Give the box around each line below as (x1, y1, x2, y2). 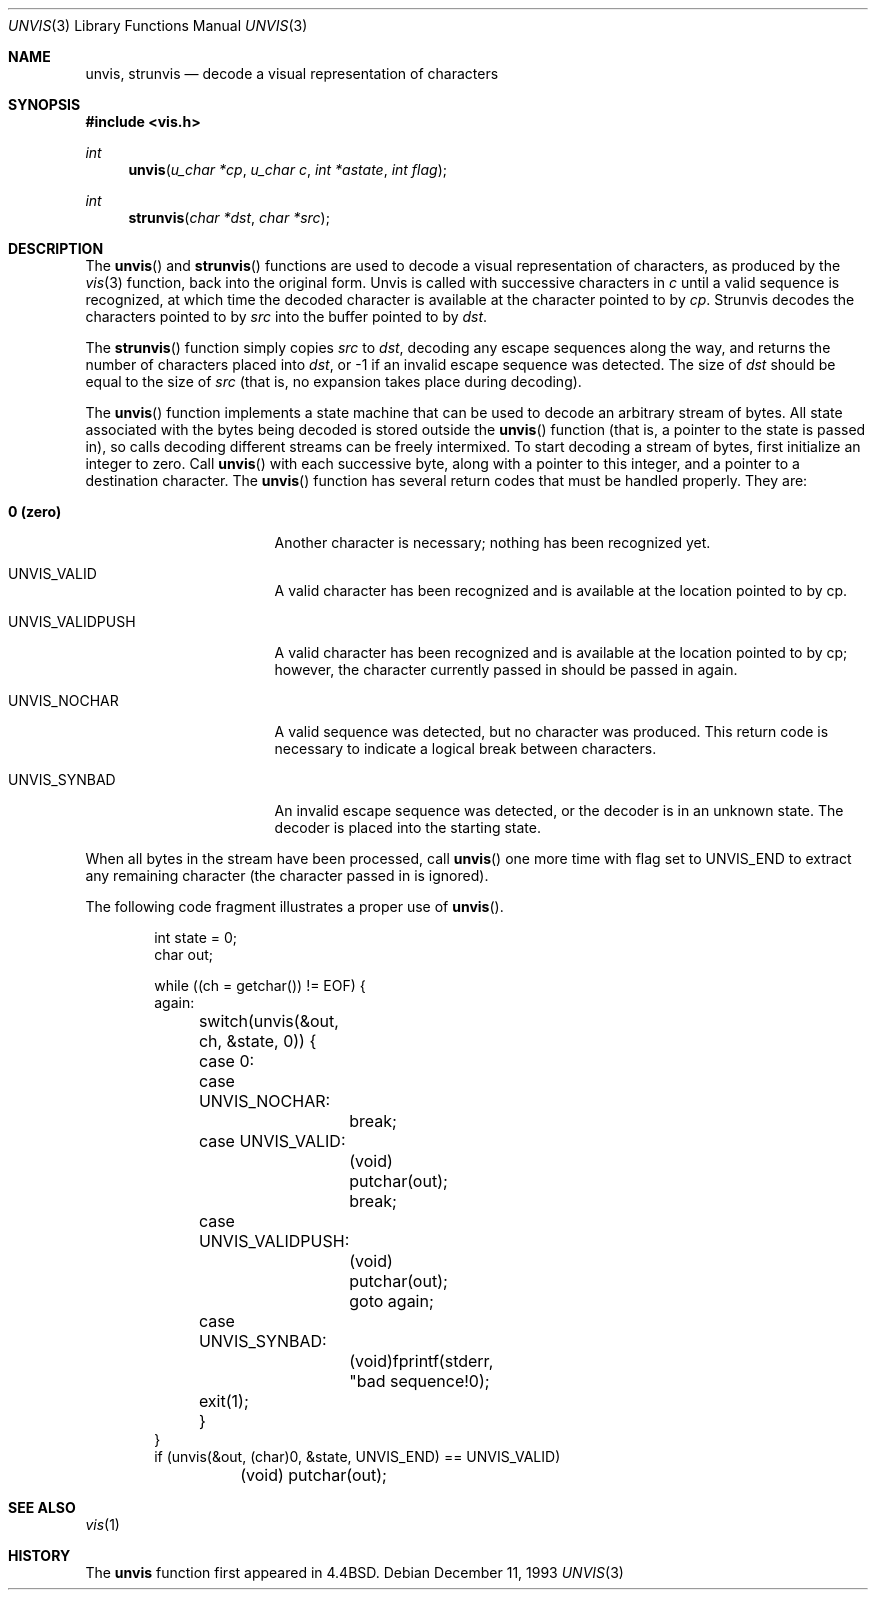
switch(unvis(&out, (198, 1011, 339, 1031)
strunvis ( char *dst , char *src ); (128, 209, 330, 226)
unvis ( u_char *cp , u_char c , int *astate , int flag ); (128, 161, 447, 178)
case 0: (198, 1051, 255, 1071)
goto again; (349, 1291, 434, 1311)
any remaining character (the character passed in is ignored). (85, 867, 489, 884)
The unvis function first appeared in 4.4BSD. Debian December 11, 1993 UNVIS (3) (85, 1564, 624, 1581)
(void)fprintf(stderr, (349, 1351, 494, 1371)
